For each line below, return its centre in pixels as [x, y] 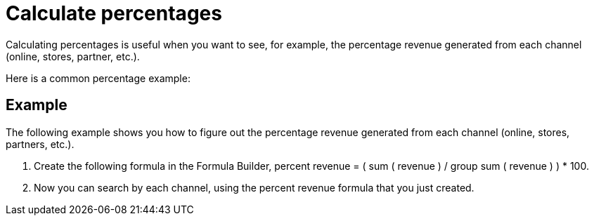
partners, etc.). [40, 144]
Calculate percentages [114, 13]
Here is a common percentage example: [98, 78]
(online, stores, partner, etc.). [73, 56]
